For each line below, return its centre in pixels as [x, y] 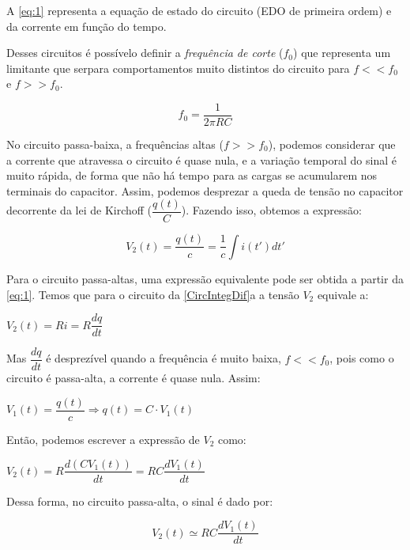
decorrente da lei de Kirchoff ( [79, 210]
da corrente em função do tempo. [87, 26]
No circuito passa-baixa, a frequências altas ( [115, 144]
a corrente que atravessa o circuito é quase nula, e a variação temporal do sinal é [201, 159]
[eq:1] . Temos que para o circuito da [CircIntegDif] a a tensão [153, 294]
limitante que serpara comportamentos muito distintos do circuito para [178, 68]
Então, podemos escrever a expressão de [103, 439]
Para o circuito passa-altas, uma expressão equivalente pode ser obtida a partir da [205, 278]
